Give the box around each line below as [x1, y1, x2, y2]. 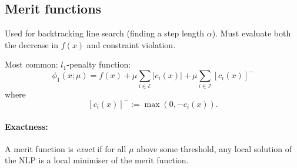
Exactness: [5, 120, 48, 132]
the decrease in [5, 38, 59, 51]
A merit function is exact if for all [5, 142, 126, 154]
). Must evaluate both [212, 27, 291, 39]
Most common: [5, 58, 58, 70]
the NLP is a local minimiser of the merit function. [5, 154, 189, 166]
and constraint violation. [86, 38, 176, 51]
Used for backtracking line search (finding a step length [5, 27, 205, 39]
